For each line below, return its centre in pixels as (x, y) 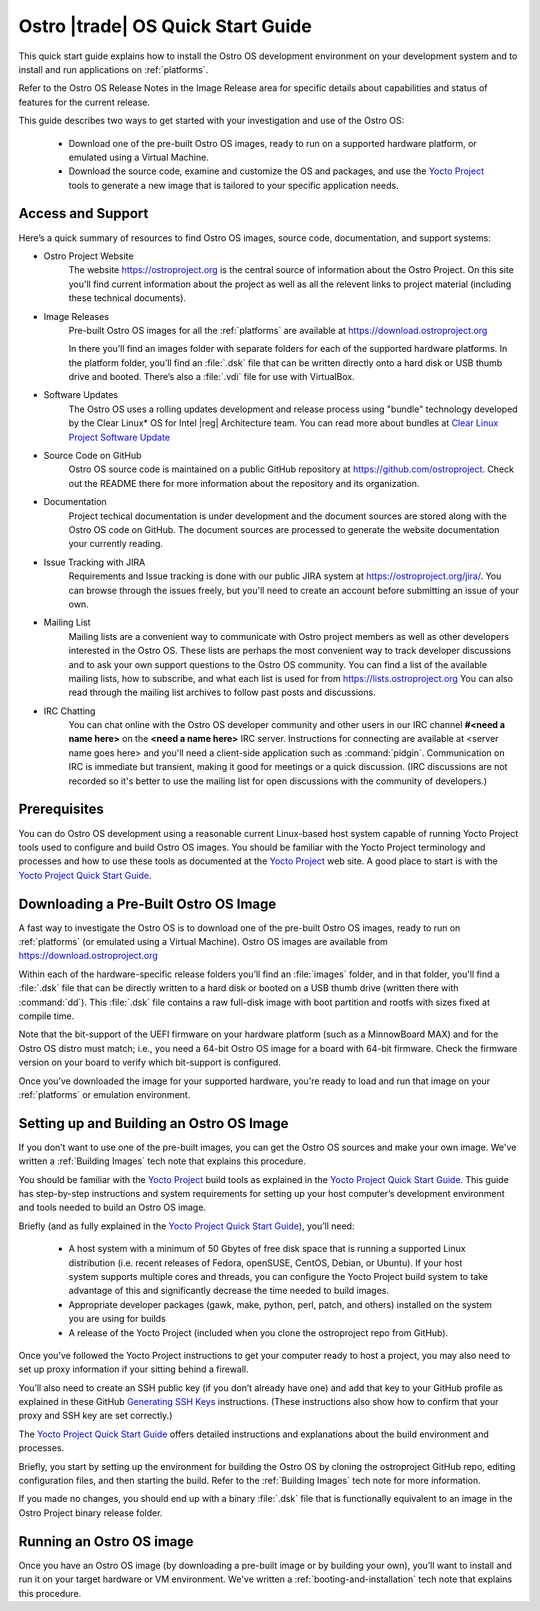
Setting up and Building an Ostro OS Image (153, 1123)
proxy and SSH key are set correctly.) (95, 1416)
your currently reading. (116, 544)
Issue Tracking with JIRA (94, 562)
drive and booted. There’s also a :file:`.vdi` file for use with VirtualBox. (211, 377)
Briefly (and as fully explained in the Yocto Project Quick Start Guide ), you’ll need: (186, 1226)
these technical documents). (127, 298)
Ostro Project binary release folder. (90, 1512)
